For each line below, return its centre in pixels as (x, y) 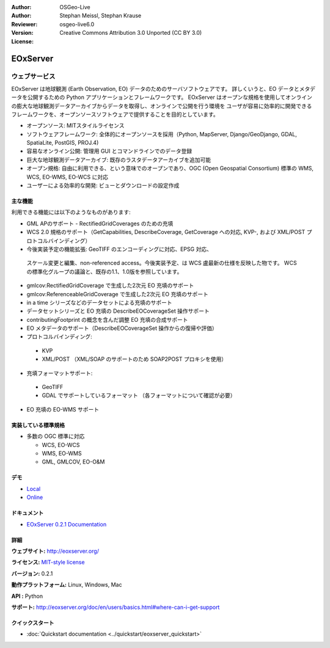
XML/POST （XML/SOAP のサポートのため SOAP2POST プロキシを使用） (134, 359)
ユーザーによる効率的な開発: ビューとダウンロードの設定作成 (103, 186)
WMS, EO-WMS (62, 453)
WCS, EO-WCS (61, 445)
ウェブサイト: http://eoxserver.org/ (55, 551)
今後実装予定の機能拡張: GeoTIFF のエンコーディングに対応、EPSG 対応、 (119, 249)
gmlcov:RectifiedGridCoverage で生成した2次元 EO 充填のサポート (110, 286)
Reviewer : (24, 24)
